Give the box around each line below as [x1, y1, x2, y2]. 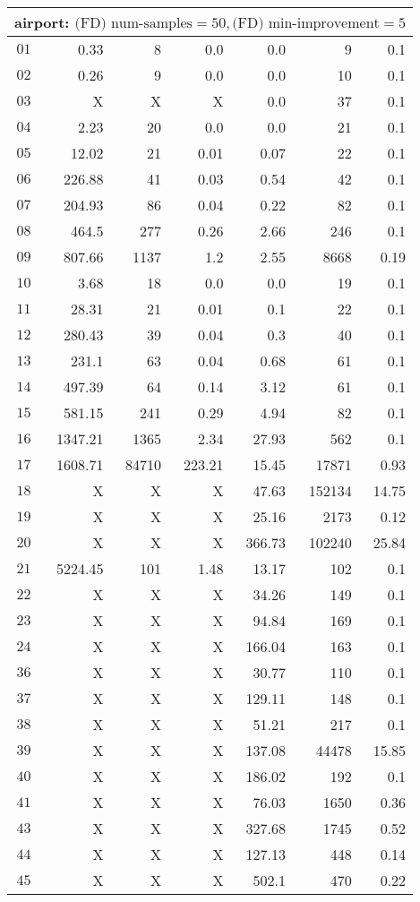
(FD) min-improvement [232, 16, 380, 30]
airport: [14, 12, 70, 32]
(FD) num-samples [74, 16, 193, 30]
